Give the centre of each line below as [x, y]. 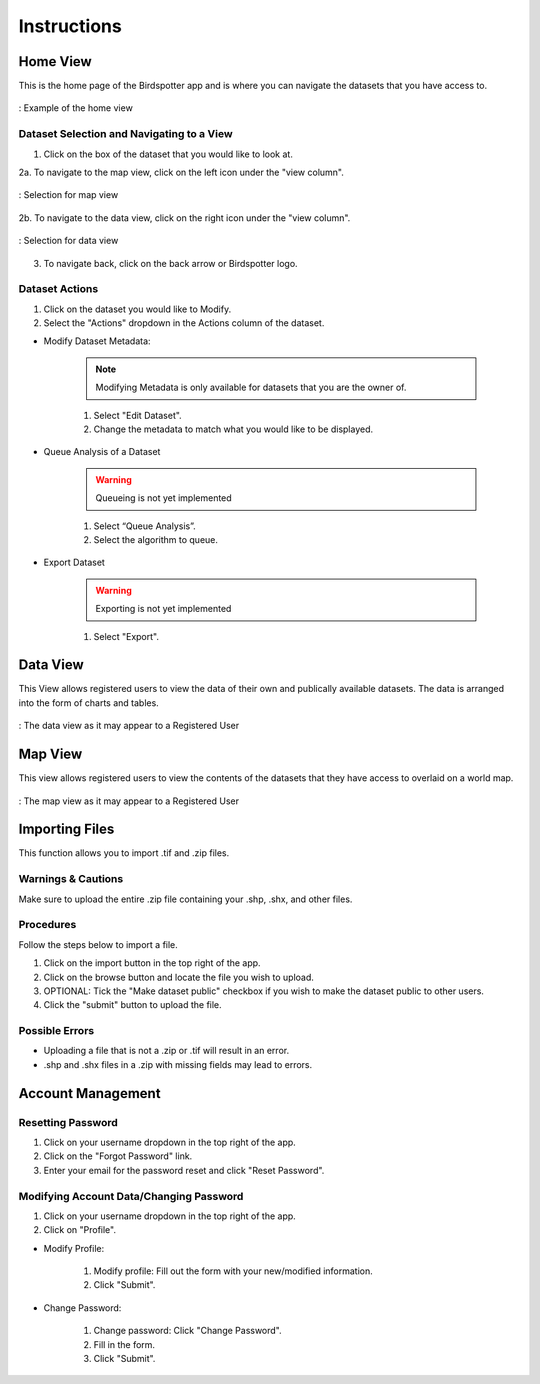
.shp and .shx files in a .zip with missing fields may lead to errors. [178, 1064]
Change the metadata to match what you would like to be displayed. [233, 429]
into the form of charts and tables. [88, 702]
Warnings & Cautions [71, 879]
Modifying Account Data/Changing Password [131, 1196]
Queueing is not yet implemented [163, 498]
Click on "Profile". [80, 1230]
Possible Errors [56, 1031]
